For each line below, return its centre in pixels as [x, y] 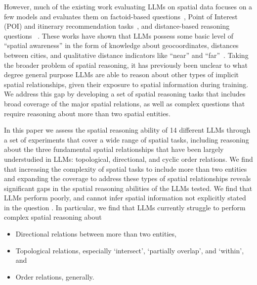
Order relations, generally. [55, 276]
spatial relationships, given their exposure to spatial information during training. [126, 84]
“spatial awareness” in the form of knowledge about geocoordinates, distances [121, 45]
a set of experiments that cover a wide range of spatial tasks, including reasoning [127, 139]
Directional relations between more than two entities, [96, 234]
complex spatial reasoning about [53, 217]
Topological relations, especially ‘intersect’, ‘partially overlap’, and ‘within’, [130, 250]
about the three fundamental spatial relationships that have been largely [114, 149]
